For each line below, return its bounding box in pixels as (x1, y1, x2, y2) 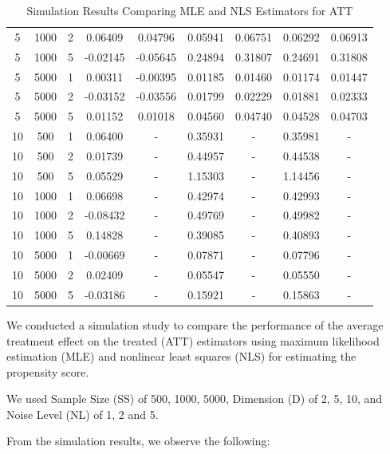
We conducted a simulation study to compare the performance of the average (6, 316, 384, 333)
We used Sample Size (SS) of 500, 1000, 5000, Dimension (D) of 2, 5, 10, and (6, 390, 383, 407)
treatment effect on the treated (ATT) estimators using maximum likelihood (6, 332, 380, 349)
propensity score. (6, 363, 89, 380)
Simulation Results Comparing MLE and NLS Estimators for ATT (26, 2, 353, 18)
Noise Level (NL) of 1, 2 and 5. (6, 405, 159, 422)
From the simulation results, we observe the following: (6, 432, 270, 449)
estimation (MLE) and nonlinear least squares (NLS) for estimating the (6, 348, 357, 365)
